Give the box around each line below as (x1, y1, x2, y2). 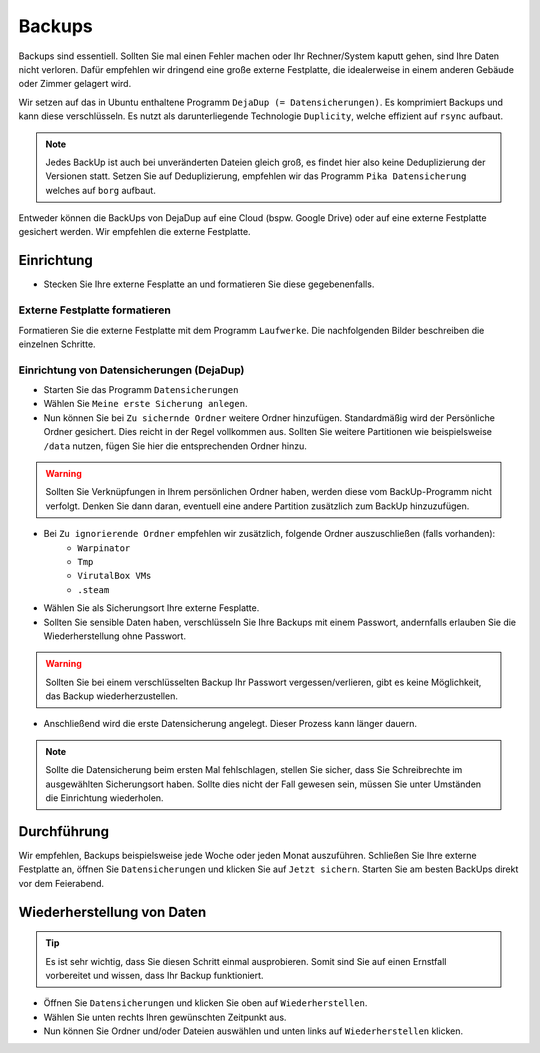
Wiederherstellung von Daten (18, 903, 207, 920)
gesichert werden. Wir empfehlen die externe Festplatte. (18, 226, 251, 238)
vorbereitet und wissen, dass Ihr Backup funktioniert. (45, 969, 264, 981)
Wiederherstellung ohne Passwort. (43, 630, 187, 642)
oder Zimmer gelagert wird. (18, 78, 132, 90)
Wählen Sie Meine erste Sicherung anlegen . (43, 398, 248, 410)
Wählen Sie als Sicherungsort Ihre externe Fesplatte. (43, 602, 260, 614)
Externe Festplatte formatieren (18, 303, 172, 317)
